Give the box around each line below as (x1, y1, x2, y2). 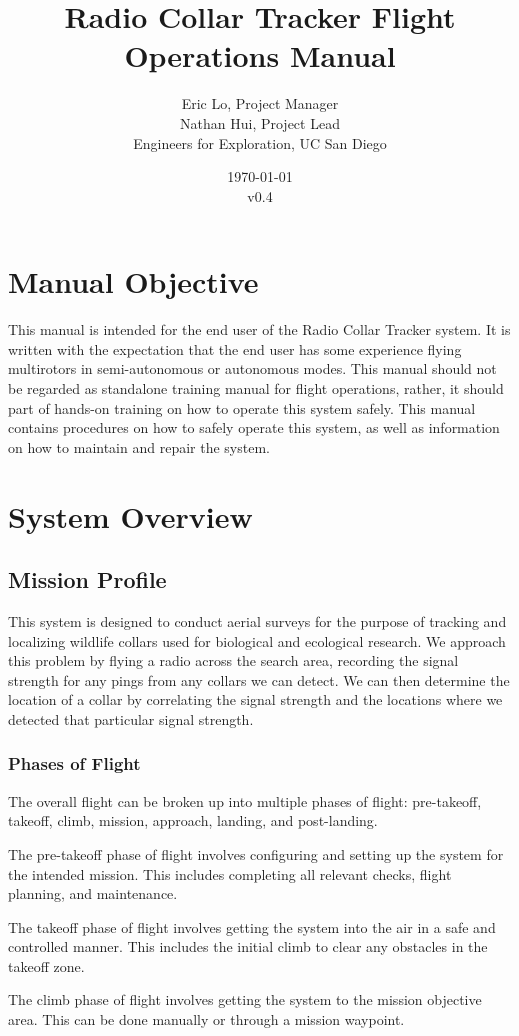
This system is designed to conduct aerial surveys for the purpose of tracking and (8, 610, 507, 631)
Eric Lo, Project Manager (181, 93, 339, 114)
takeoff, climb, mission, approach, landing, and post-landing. (8, 810, 378, 831)
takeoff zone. (8, 955, 85, 976)
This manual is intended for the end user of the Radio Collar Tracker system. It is (8, 319, 511, 340)
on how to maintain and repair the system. (8, 436, 270, 457)
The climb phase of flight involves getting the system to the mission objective (8, 989, 482, 1010)
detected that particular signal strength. (8, 708, 254, 729)
